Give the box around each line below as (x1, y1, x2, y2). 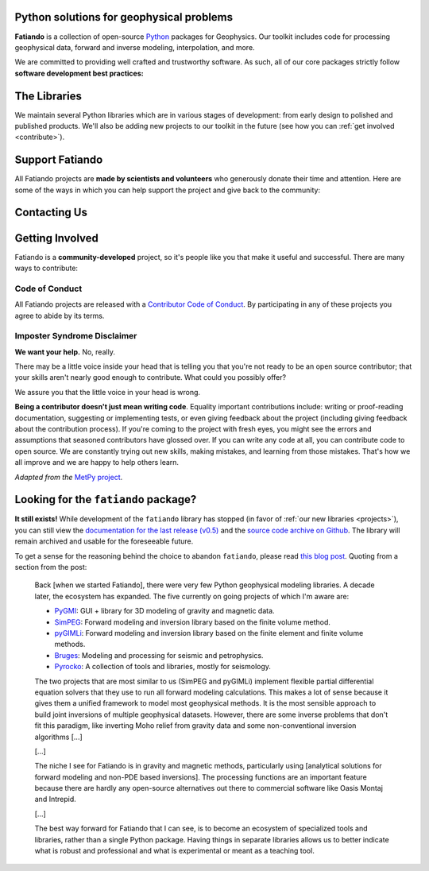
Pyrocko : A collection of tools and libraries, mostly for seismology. (54, 662, 272, 672)
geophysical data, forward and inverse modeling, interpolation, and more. (14, 42, 255, 52)
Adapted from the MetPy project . (14, 472, 123, 482)
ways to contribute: (14, 263, 79, 273)
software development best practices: (14, 68, 144, 78)
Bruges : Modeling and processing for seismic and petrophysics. (54, 650, 264, 660)
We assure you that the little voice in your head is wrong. (14, 387, 201, 397)
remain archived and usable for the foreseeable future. (14, 536, 194, 546)
